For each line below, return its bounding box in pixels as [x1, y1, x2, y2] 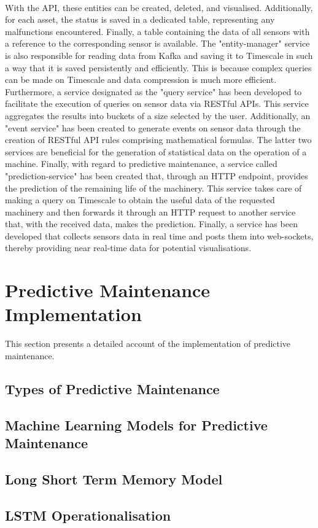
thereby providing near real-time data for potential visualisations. [5, 241, 252, 254]
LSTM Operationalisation [5, 505, 171, 524]
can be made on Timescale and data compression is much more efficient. [5, 73, 277, 86]
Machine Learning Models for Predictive [5, 415, 268, 434]
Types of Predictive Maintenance [5, 379, 220, 398]
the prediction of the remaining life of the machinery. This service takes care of [5, 181, 302, 194]
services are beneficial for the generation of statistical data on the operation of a [5, 145, 307, 158]
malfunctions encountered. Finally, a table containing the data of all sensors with [5, 25, 310, 37]
